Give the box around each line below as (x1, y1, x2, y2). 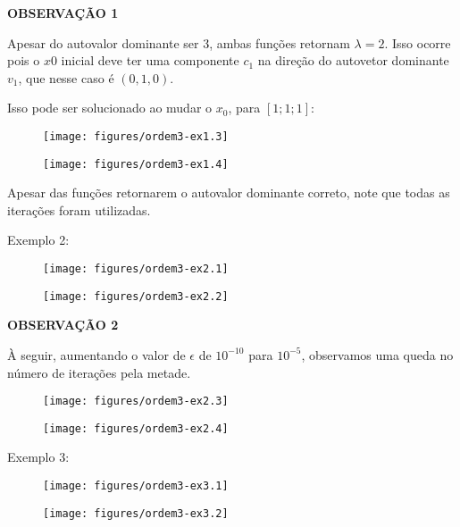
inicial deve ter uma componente (61, 51, 239, 70)
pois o (7, 51, 40, 70)
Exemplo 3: (7, 448, 70, 466)
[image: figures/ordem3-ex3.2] (43, 506, 229, 520)
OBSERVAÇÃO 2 (7, 315, 119, 334)
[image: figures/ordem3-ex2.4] (43, 422, 229, 435)
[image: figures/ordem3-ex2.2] (43, 289, 229, 303)
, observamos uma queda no (301, 345, 454, 364)
